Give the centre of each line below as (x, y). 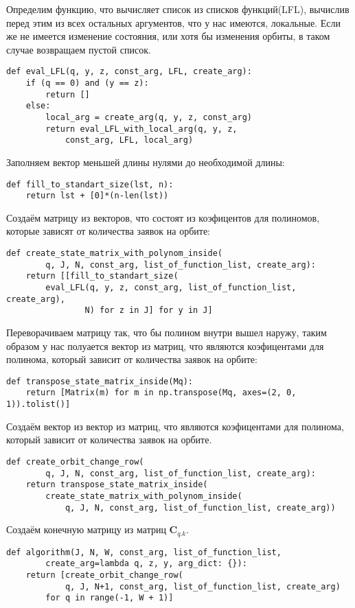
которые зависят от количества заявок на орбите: (108, 231)
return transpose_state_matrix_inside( (117, 485)
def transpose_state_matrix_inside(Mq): (100, 381)
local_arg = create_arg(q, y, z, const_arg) (149, 117)
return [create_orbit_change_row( (104, 575)
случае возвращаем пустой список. (79, 49)
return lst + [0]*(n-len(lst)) (97, 196)
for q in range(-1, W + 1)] (110, 598)
